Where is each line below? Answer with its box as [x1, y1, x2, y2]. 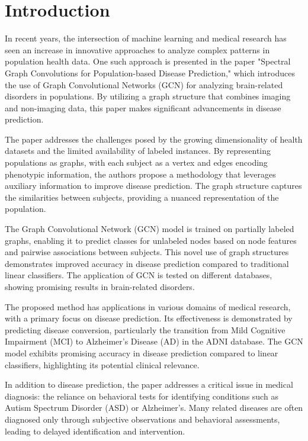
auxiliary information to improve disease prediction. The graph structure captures [5, 179, 302, 192]
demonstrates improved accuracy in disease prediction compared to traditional [5, 257, 289, 269]
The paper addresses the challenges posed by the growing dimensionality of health [5, 133, 303, 145]
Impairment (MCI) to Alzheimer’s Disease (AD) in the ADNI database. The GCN [5, 335, 303, 347]
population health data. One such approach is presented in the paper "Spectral [5, 55, 291, 67]
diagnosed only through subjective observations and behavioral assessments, [5, 413, 280, 425]
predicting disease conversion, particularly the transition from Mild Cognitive [5, 323, 285, 336]
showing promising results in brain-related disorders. [5, 281, 195, 292]
